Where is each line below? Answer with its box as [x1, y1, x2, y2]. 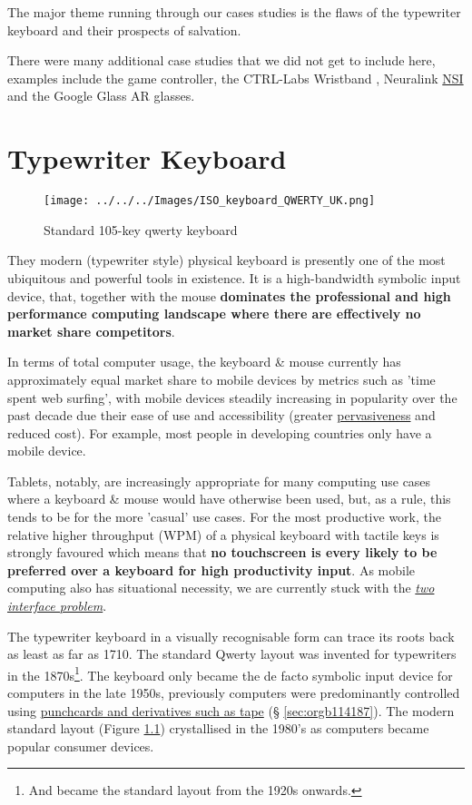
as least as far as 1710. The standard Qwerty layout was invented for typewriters [7, 644, 457, 663]
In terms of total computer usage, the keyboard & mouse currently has [7, 352, 401, 371]
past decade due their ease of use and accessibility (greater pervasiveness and [7, 406, 436, 425]
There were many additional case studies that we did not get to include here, [7, 51, 436, 70]
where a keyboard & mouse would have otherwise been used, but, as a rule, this [7, 489, 451, 508]
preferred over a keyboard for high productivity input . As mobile [7, 560, 416, 579]
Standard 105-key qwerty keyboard [44, 220, 238, 239]
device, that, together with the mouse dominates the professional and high [7, 286, 451, 305]
